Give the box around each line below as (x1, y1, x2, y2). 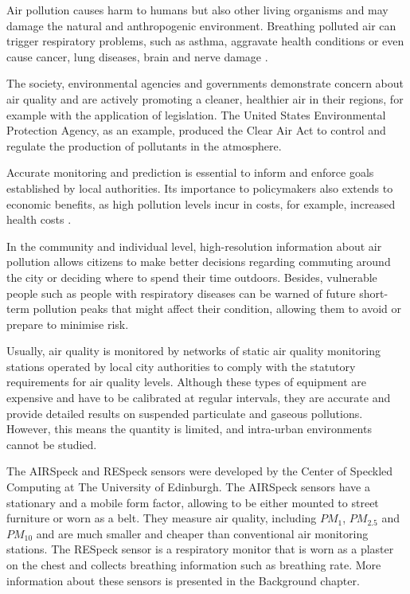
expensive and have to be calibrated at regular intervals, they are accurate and (6, 389, 391, 406)
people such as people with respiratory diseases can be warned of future (6, 284, 356, 301)
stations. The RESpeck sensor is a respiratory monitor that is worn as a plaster (6, 541, 394, 557)
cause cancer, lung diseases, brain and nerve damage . (6, 48, 268, 64)
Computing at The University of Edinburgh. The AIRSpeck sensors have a (6, 479, 370, 495)
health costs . (6, 211, 72, 228)
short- (359, 284, 389, 301)
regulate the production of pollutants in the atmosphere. (6, 137, 282, 154)
